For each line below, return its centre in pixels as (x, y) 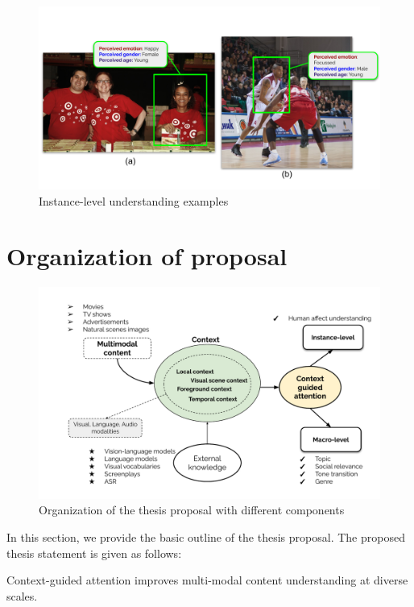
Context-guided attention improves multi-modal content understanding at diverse (207, 580)
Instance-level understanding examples (134, 200)
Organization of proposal (147, 256)
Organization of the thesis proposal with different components (192, 510)
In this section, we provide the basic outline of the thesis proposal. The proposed (206, 536)
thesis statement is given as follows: (94, 553)
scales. (22, 595)
